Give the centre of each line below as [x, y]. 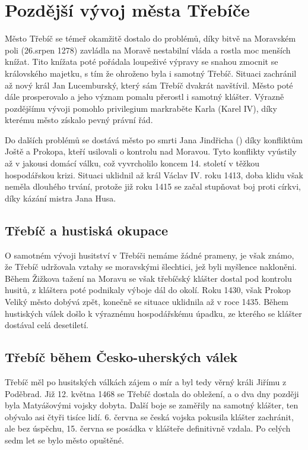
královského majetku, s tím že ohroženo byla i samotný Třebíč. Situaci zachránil [151, 73]
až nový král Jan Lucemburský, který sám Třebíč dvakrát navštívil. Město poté [149, 85]
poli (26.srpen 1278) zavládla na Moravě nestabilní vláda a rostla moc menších [148, 50]
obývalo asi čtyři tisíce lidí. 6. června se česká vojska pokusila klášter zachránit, [149, 416]
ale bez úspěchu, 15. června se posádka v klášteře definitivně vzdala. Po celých [148, 428]
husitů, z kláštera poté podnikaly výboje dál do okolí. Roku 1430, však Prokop [148, 290]
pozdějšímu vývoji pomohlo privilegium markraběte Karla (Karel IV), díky [141, 108]
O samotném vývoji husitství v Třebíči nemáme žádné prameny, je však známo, [150, 255]
